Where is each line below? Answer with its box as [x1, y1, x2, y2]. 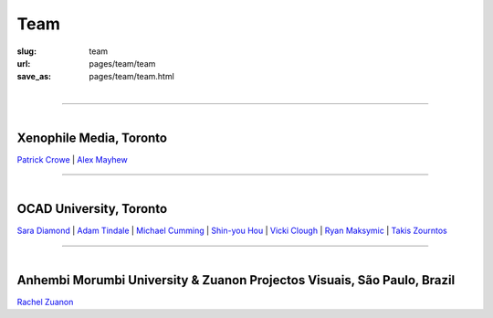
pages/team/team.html [89, 71, 175, 82]
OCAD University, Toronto [16, 201, 168, 217]
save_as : [16, 71, 52, 82]
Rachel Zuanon [16, 296, 74, 307]
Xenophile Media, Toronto [16, 130, 168, 145]
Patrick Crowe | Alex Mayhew [16, 154, 128, 164]
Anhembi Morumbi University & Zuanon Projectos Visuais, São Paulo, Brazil [16, 272, 456, 288]
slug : [16, 46, 37, 57]
